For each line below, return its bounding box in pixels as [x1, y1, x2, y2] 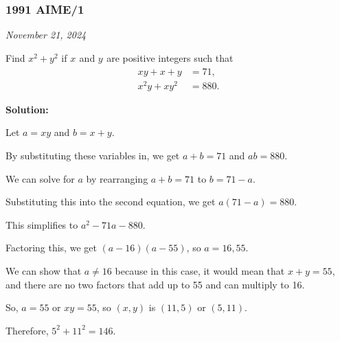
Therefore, [5, 323, 49, 337]
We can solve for [5, 171, 75, 185]
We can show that [5, 263, 82, 277]
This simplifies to [5, 217, 78, 231]
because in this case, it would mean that [115, 263, 285, 277]
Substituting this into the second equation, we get [5, 194, 216, 209]
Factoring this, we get [5, 240, 97, 255]
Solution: [5, 102, 49, 116]
